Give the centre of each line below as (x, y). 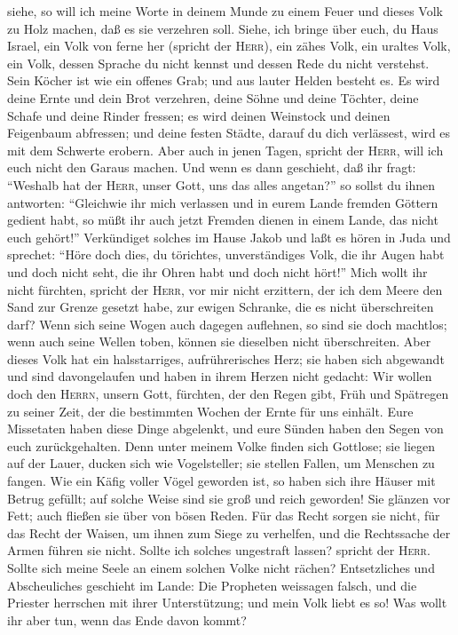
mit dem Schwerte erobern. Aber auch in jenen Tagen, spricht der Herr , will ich (225, 150)
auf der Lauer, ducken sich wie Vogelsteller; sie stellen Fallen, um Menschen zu (221, 463)
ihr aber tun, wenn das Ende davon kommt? (127, 619)
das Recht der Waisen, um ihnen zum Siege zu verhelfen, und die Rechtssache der (229, 532)
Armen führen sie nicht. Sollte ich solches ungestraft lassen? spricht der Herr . (219, 550)
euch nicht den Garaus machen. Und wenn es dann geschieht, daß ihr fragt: (212, 167)
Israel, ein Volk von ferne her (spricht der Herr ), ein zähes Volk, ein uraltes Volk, (229, 46)
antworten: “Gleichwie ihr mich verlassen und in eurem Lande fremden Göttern (223, 202)
